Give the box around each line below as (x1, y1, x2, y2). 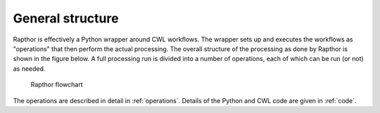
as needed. (13, 64, 46, 73)
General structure (13, 11, 119, 26)
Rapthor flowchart (30, 81, 83, 89)
